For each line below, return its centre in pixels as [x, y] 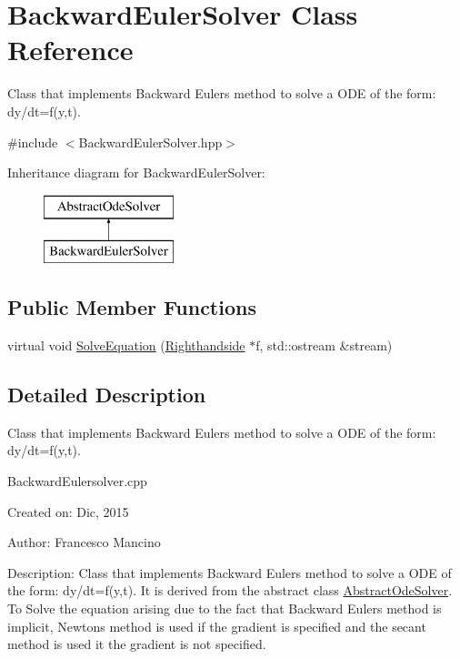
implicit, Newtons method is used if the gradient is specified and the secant [217, 626]
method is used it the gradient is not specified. [137, 644]
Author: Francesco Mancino [84, 542]
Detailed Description [107, 395]
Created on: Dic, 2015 [68, 511]
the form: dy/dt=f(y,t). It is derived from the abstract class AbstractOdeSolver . [230, 590]
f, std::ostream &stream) [324, 345]
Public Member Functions [132, 307]
